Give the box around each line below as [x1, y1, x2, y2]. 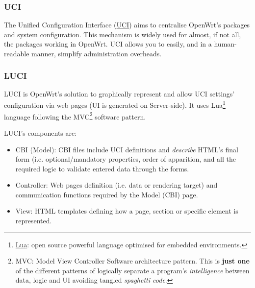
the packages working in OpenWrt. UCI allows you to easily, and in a [4, 39, 212, 49]
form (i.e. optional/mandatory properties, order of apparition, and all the [15, 154, 236, 164]
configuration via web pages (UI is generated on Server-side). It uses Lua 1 [4, 98, 226, 110]
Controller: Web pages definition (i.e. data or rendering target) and [15, 180, 218, 190]
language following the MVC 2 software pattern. [4, 110, 146, 121]
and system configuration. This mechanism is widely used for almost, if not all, [4, 29, 241, 39]
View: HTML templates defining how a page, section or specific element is [15, 206, 238, 216]
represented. [15, 216, 52, 226]
